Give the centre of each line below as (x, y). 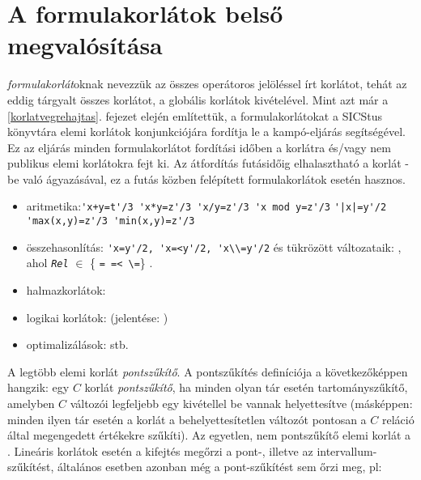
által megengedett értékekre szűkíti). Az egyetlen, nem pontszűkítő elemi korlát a (209, 435)
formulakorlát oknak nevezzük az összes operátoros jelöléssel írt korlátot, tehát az (207, 84)
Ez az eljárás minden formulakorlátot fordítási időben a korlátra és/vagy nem (199, 147)
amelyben (31, 404)
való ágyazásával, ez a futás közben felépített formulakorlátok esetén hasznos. (214, 178)
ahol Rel (47, 263)
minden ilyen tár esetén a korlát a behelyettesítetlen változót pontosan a (187, 419)
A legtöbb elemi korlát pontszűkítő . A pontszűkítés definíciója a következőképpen (208, 371)
